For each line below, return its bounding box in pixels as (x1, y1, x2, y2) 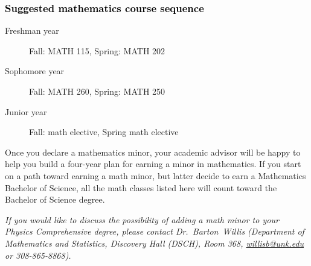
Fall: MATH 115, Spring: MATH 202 (29, 44, 165, 57)
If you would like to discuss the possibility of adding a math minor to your (5, 213, 279, 226)
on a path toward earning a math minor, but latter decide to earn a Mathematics (5, 169, 306, 182)
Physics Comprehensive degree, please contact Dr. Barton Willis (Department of (5, 225, 304, 238)
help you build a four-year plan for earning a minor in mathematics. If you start (5, 157, 301, 170)
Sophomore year (5, 65, 65, 77)
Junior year (5, 105, 47, 118)
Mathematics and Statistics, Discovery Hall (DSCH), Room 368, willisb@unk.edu (5, 236, 304, 249)
